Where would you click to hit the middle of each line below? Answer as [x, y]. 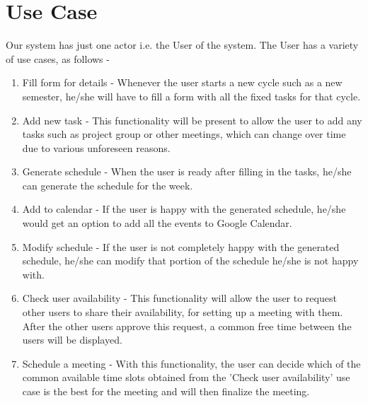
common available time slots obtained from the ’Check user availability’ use [186, 377]
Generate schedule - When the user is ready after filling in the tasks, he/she [187, 171]
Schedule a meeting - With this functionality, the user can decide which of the [191, 363]
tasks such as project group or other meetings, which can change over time [184, 134]
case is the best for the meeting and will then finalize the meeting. [166, 391]
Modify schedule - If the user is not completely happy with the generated [181, 246]
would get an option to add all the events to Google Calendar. [157, 223]
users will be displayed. [72, 340]
